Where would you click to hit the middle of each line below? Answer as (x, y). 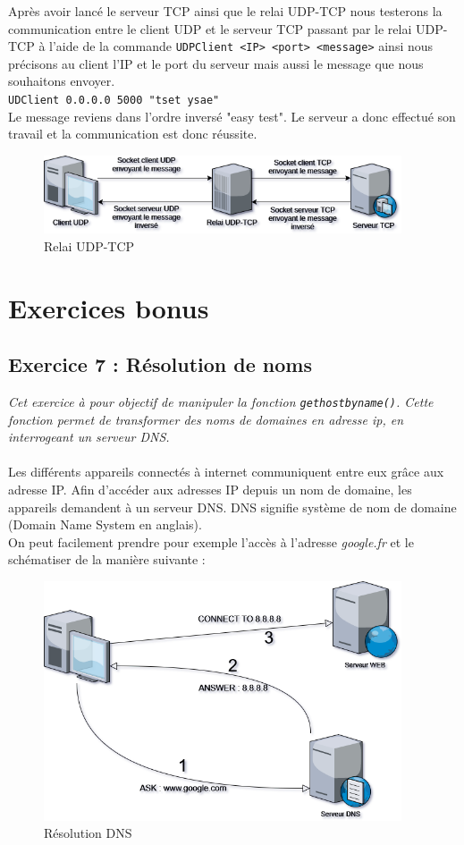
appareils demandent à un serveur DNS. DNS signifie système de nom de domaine (232, 507)
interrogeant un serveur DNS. (89, 437)
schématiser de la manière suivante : (107, 559)
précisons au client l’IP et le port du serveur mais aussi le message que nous (216, 63)
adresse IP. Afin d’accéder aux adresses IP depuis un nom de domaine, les (210, 490)
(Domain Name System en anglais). (105, 524)
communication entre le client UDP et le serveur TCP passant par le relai (210, 28)
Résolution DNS (88, 833)
